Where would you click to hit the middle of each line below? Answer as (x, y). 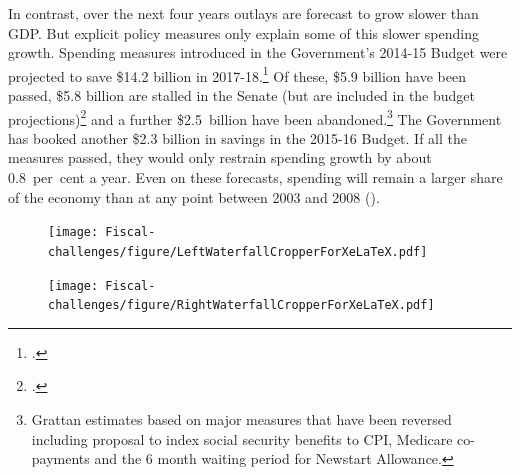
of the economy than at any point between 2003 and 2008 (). (194, 196)
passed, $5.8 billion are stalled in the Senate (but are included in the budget (242, 95)
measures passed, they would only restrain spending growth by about (220, 157)
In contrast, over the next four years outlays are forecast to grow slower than (243, 13)
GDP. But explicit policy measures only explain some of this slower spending (244, 32)
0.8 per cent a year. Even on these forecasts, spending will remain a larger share (255, 177)
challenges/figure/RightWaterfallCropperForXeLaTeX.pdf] (241, 305)
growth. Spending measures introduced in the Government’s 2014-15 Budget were (258, 52)
